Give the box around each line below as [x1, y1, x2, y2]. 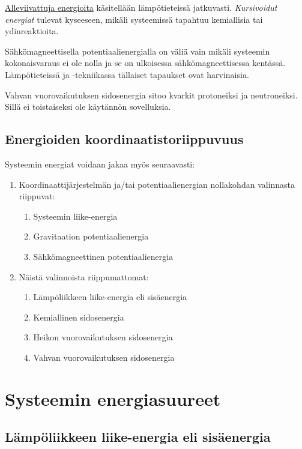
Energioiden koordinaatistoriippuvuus [5, 130, 244, 148]
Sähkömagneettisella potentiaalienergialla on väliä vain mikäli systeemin [5, 44, 270, 57]
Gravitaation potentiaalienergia [33, 230, 149, 243]
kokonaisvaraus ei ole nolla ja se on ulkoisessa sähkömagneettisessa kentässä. [5, 56, 286, 69]
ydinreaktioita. [5, 25, 59, 37]
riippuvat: [19, 190, 55, 202]
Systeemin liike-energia [33, 209, 118, 222]
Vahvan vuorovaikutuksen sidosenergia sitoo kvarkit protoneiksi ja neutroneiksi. [5, 88, 298, 101]
